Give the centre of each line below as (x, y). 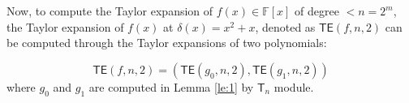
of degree (317, 11)
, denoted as (285, 26)
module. (294, 86)
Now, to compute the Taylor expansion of (110, 11)
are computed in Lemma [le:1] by (171, 86)
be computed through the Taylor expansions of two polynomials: (167, 43)
